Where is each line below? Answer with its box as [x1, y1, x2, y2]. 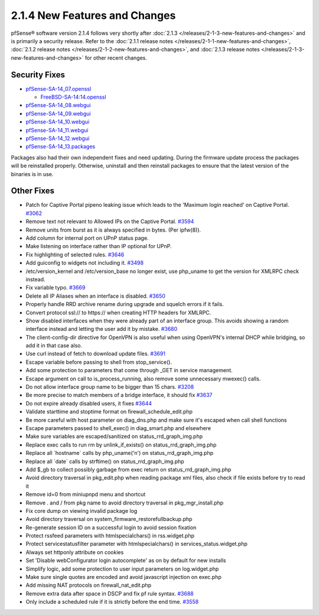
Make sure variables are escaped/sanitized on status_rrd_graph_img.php [25, 433, 203, 440]
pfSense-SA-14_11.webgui [25, 126, 89, 134]
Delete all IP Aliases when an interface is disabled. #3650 [25, 292, 165, 300]
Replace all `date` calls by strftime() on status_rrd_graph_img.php [25, 458, 184, 465]
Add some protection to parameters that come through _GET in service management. [25, 367, 233, 374]
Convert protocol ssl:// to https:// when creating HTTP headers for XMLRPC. [25, 309, 211, 316]
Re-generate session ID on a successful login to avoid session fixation [25, 523, 197, 531]
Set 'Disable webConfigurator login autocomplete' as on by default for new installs [25, 557, 226, 564]
